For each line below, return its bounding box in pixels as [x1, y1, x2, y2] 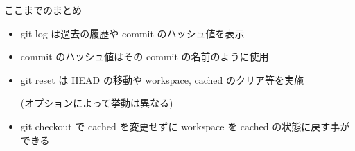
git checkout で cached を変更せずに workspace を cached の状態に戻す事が [20, 118, 350, 133]
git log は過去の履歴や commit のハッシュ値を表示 [20, 26, 245, 40]
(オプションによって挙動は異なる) [20, 96, 173, 110]
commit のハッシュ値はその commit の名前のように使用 [20, 49, 269, 64]
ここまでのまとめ [4, 3, 82, 17]
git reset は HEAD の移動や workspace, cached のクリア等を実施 [20, 72, 304, 87]
